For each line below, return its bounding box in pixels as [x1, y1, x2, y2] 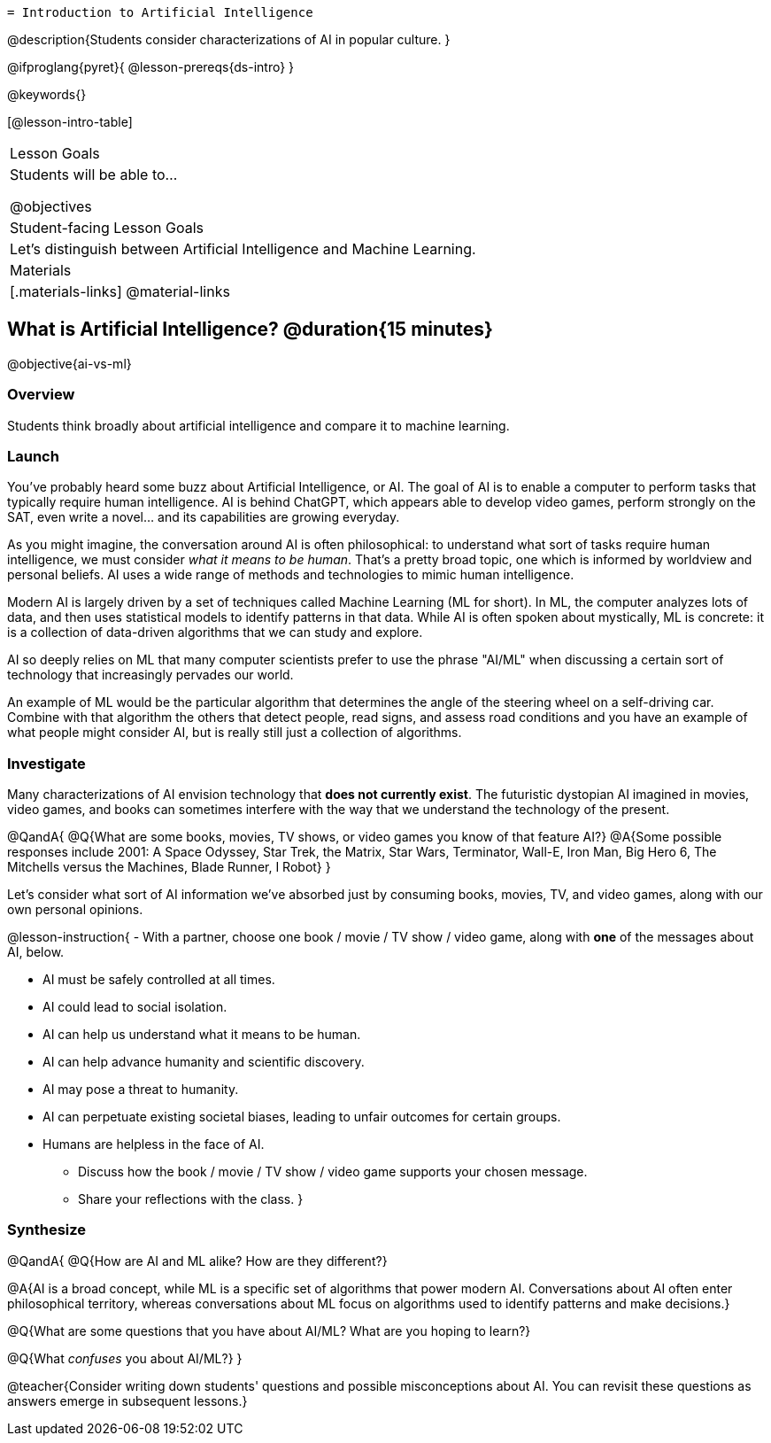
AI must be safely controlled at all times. [42, 972, 275, 988]
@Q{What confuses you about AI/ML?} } [7, 1350, 243, 1366]
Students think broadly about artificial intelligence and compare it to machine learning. [7, 417, 510, 433]
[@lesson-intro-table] [7, 114, 133, 129]
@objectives [10, 198, 92, 215]
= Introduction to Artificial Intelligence [7, 5, 313, 19]
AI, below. [7, 944, 65, 960]
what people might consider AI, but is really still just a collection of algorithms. [7, 725, 462, 741]
